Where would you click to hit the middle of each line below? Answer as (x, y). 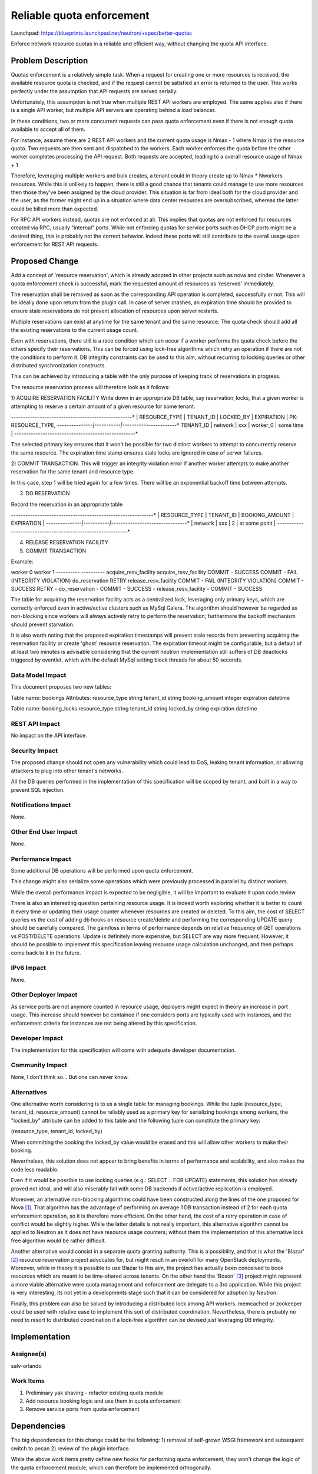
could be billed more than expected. (54, 209)
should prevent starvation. (43, 624)
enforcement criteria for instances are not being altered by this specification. (104, 1023)
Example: (22, 561)
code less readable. (35, 1169)
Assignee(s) (29, 1354)
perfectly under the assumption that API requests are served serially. (94, 91)
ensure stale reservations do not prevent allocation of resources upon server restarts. (115, 311)
